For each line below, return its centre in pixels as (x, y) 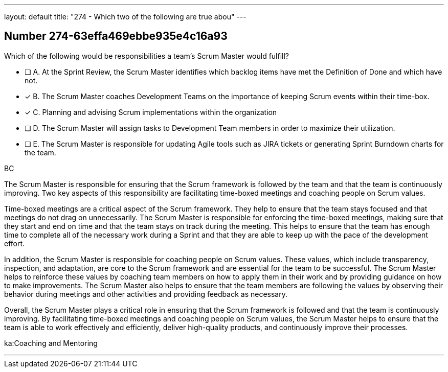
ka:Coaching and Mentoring (51, 343)
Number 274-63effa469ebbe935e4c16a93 (116, 36)
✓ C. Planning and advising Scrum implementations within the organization (151, 112)
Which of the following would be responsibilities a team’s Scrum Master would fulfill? (147, 56)
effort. (15, 243)
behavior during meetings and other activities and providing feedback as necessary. (146, 294)
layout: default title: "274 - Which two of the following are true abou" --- (125, 17)
